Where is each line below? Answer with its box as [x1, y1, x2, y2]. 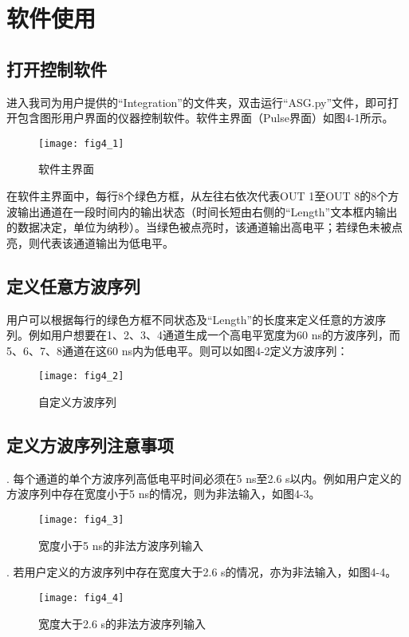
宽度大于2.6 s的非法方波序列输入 [38, 615, 206, 631]
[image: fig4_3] [38, 514, 124, 526]
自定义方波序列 [38, 394, 116, 410]
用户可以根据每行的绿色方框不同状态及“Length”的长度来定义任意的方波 [6, 311, 376, 327]
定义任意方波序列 [6, 273, 140, 298]
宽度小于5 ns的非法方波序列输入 [38, 536, 203, 553]
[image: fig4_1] [38, 137, 124, 149]
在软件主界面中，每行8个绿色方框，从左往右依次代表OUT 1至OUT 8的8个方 [6, 188, 399, 204]
